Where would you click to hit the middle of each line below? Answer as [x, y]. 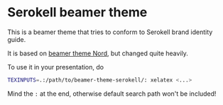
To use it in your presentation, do [56, 67]
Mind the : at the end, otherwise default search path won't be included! [112, 94]
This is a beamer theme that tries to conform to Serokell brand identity [110, 32]
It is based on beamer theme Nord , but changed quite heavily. [98, 53]
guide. [17, 39]
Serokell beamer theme [77, 12]
